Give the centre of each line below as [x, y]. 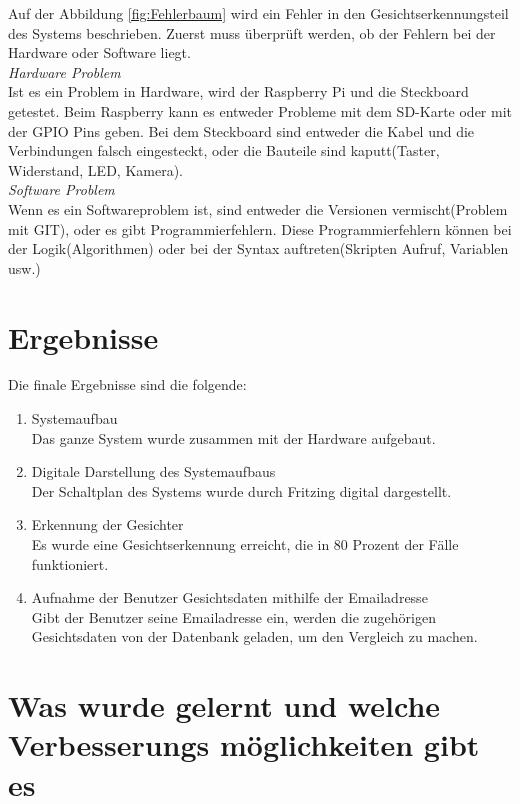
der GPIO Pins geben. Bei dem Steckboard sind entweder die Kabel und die [241, 130]
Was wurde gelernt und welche [224, 705]
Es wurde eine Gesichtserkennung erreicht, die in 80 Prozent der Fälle [245, 544]
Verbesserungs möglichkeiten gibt [244, 744]
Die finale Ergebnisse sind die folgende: [127, 384]
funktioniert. [70, 563]
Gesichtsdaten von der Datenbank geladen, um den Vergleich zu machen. [254, 636]
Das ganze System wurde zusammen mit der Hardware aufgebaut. [233, 437]
